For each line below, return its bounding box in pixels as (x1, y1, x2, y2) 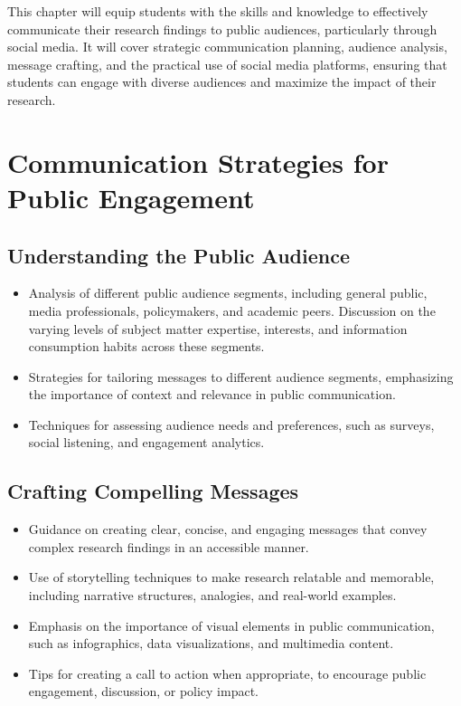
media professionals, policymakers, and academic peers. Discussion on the (28, 301, 436, 320)
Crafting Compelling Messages (7, 477, 299, 505)
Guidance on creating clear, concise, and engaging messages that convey (28, 520, 428, 539)
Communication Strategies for (7, 143, 389, 180)
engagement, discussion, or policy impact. (28, 682, 259, 701)
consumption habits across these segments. (28, 337, 265, 356)
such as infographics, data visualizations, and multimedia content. (28, 634, 394, 653)
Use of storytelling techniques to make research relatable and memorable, (28, 568, 435, 587)
